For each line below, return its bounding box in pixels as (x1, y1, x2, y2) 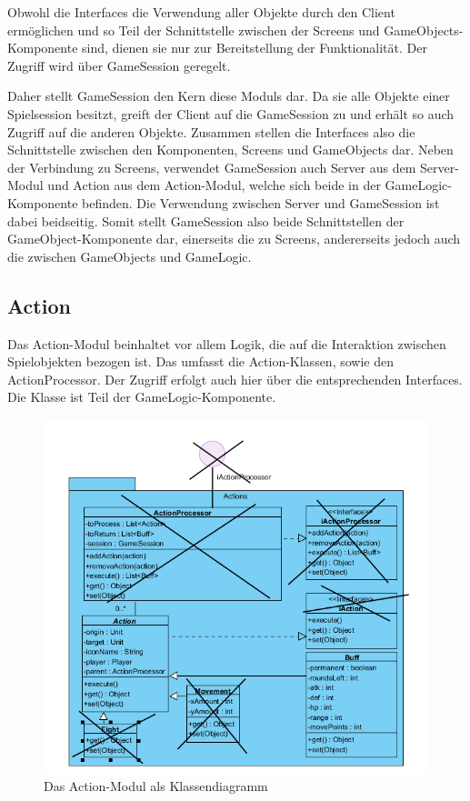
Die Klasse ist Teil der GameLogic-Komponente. (7, 387, 276, 406)
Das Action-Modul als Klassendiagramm (44, 776, 268, 796)
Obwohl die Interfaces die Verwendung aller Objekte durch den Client (7, 3, 395, 21)
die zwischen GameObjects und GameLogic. (7, 246, 252, 265)
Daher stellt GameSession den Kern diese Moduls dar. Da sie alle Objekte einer (7, 86, 450, 105)
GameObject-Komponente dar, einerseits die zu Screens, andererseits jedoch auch (7, 229, 461, 248)
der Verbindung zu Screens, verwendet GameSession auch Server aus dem (7, 157, 416, 176)
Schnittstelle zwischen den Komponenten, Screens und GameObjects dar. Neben (7, 140, 454, 159)
